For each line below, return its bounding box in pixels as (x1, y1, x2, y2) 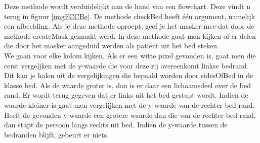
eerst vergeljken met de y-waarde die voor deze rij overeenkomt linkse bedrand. (4, 60, 249, 70)
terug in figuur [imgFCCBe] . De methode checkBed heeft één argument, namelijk (4, 11, 255, 21)
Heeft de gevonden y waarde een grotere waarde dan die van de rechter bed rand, (4, 109, 256, 120)
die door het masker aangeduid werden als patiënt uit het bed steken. (4, 40, 220, 51)
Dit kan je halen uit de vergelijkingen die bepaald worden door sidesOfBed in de (4, 70, 253, 81)
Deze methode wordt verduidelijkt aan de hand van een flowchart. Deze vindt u (4, 1, 251, 11)
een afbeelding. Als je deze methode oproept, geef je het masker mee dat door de (4, 21, 254, 31)
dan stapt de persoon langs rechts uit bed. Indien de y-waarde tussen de (4, 119, 228, 130)
